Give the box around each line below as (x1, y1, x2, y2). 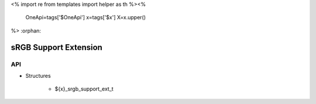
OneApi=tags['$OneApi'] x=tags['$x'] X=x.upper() (25, 14, 146, 21)
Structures (25, 72, 51, 79)
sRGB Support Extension (11, 42, 102, 52)
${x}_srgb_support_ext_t (54, 85, 114, 92)
